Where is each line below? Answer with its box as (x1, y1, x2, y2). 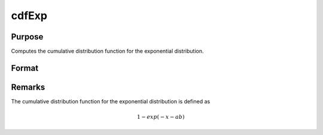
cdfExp (11, 9, 48, 22)
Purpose (11, 32, 44, 42)
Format (11, 63, 39, 73)
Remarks (11, 82, 45, 92)
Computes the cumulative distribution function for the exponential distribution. (11, 48, 204, 55)
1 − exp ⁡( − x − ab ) (136, 113, 185, 121)
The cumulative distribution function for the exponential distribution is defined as (11, 97, 211, 105)
